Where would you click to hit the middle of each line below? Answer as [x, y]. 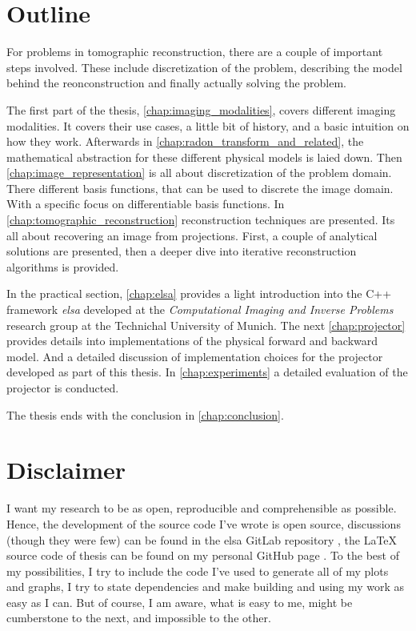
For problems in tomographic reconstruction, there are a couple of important [195, 52]
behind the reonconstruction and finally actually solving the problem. [177, 83]
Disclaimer [66, 470]
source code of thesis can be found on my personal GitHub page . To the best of [203, 555]
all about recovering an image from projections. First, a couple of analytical [192, 235]
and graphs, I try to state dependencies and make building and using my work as [206, 587]
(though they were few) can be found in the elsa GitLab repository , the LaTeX [202, 539]
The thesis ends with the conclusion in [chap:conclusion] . [145, 414]
